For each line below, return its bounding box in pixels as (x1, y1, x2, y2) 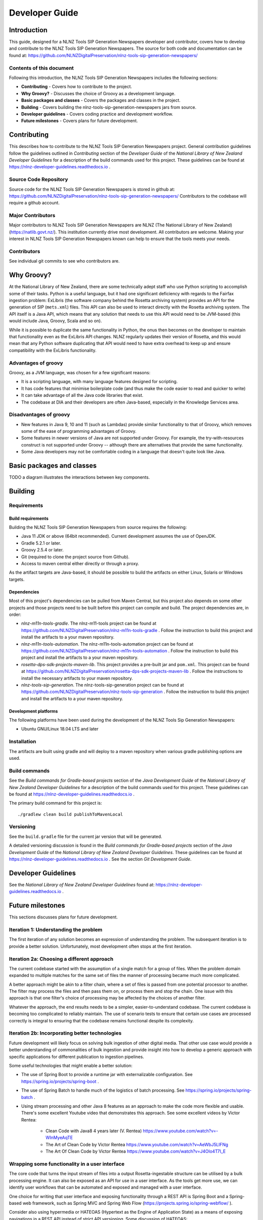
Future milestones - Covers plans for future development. (21, 118, 138, 124)
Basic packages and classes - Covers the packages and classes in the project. (21, 98, 181, 103)
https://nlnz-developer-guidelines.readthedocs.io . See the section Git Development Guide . (9, 856, 192, 862)
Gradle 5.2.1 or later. (21, 540, 61, 546)
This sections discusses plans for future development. (9, 914, 118, 920)
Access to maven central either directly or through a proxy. (21, 561, 139, 567)
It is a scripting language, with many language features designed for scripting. (21, 379, 178, 385)
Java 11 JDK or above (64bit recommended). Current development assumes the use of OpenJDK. (21, 533, 217, 539)
